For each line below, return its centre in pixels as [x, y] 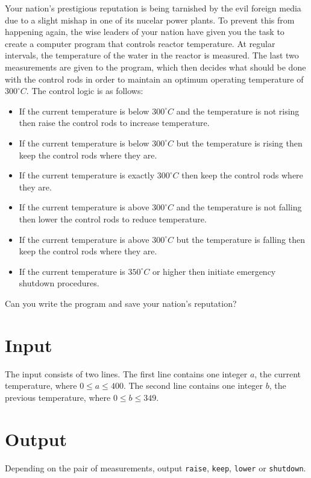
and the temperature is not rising [238, 111]
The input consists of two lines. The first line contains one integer [126, 373]
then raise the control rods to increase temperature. [114, 123]
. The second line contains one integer [193, 385]
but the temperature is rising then [239, 143]
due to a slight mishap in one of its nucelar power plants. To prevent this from [150, 20]
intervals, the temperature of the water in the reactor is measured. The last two [152, 55]
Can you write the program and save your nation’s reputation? [121, 303]
